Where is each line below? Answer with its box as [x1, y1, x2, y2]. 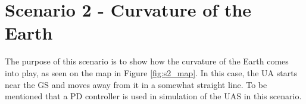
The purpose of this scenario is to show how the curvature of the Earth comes [5, 55, 289, 67]
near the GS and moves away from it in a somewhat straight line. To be [5, 78, 267, 90]
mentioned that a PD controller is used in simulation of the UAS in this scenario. [5, 90, 302, 102]
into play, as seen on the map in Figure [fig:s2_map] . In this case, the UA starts [5, 66, 298, 79]
